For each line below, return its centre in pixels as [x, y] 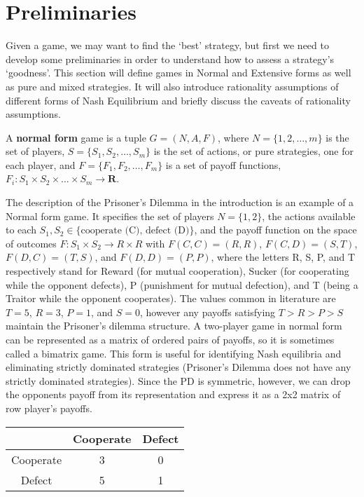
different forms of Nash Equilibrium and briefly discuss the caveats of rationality [178, 100]
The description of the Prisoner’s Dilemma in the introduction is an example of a [180, 202]
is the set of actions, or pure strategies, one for [253, 151]
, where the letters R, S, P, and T [283, 257]
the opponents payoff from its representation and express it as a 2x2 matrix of [173, 394]
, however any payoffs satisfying [208, 312]
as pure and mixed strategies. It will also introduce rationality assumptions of [172, 86]
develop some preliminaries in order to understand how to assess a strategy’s [170, 59]
